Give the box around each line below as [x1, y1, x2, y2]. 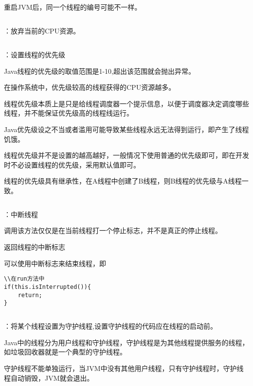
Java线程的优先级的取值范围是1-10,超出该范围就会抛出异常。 [4, 66, 195, 76]
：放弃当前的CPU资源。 [4, 25, 80, 35]
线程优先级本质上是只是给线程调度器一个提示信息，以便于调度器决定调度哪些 [4, 98, 249, 108]
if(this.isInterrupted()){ [4, 283, 91, 290]
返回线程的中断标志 [4, 242, 65, 252]
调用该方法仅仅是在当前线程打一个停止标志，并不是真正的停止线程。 [4, 225, 222, 235]
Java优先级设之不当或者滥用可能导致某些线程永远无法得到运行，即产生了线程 [4, 124, 249, 134]
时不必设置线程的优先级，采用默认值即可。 [4, 159, 140, 169]
